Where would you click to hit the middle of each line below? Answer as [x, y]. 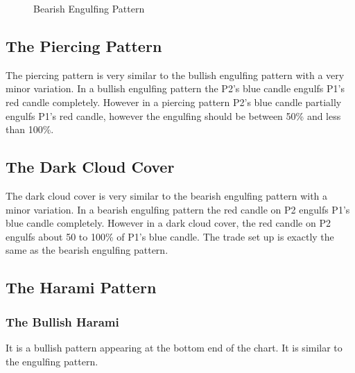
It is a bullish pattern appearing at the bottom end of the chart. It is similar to [174, 347]
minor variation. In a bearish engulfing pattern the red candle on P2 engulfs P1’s [178, 209]
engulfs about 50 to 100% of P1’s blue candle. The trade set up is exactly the [170, 236]
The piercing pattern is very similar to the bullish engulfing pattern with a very [175, 75]
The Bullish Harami [62, 321]
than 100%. [30, 129]
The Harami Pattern [81, 287]
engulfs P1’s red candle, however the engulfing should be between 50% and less [173, 115]
